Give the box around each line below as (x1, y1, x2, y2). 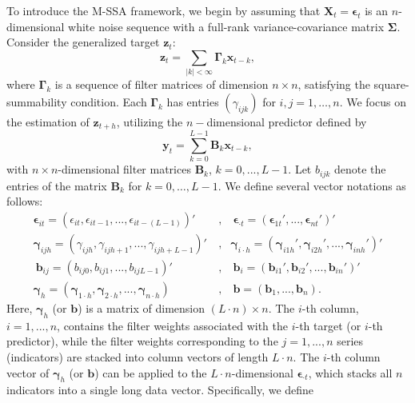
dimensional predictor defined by (206, 113, 367, 130)
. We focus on (339, 93, 406, 110)
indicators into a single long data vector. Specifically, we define (6, 381, 314, 398)
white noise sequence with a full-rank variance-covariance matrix (68, 18, 385, 34)
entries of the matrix (6, 177, 107, 194)
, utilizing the (116, 113, 183, 130)
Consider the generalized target (6, 34, 160, 50)
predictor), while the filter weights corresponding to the (6, 333, 278, 349)
